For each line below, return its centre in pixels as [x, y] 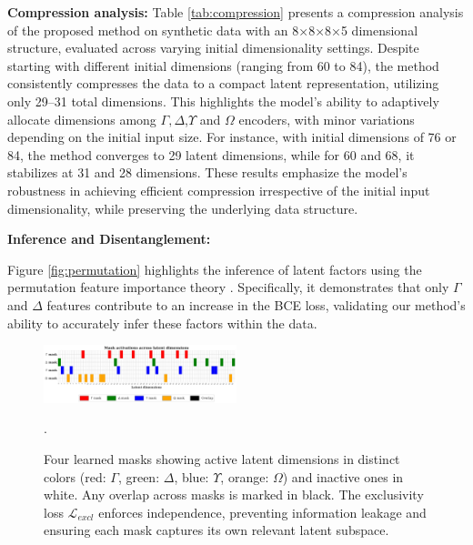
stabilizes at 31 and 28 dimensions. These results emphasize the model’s [207, 172]
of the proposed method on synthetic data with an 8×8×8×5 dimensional [213, 30]
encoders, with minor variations [327, 119]
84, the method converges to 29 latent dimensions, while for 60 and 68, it [211, 154]
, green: [139, 476]
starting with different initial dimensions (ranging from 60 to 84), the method [223, 65]
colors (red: [75, 476]
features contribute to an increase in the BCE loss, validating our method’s [256, 304]
